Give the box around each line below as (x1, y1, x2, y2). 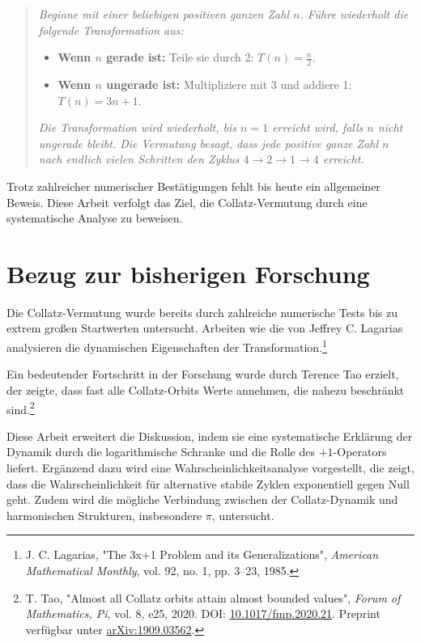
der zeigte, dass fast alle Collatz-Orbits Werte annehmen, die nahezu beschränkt (6, 381, 405, 398)
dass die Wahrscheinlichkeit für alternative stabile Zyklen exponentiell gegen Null (6, 475, 410, 492)
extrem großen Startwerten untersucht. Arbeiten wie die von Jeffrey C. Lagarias (6, 319, 403, 336)
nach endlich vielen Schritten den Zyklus (38, 150, 240, 167)
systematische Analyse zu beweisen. (6, 209, 183, 226)
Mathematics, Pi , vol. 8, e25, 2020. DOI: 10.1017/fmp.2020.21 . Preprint (25, 605, 381, 622)
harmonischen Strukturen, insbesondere (6, 506, 202, 523)
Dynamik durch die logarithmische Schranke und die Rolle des (6, 443, 316, 460)
